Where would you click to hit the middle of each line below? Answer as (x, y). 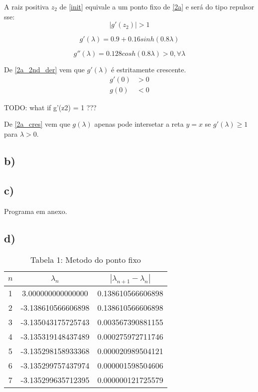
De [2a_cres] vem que (37, 124)
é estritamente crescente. (149, 70)
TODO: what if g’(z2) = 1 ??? (50, 107)
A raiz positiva (26, 6)
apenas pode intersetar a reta (139, 124)
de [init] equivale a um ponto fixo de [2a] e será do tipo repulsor (157, 6)
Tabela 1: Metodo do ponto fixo (86, 260)
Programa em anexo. (36, 211)
